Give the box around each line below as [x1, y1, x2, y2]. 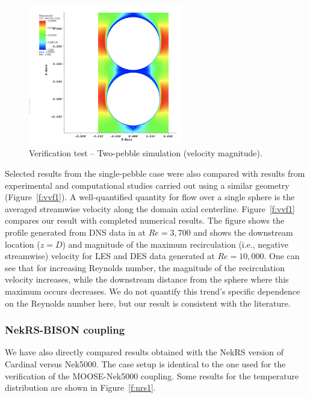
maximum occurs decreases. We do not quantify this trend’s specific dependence [5, 284, 300, 297]
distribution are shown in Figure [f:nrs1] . [5, 381, 156, 394]
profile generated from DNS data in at [5, 225, 146, 238]
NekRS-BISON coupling [5, 322, 125, 337]
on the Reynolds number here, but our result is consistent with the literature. [5, 296, 291, 309]
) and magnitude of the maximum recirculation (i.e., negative [62, 237, 288, 250]
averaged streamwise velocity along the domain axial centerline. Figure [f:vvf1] [5, 202, 295, 215]
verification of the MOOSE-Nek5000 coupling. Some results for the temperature [5, 369, 299, 382]
